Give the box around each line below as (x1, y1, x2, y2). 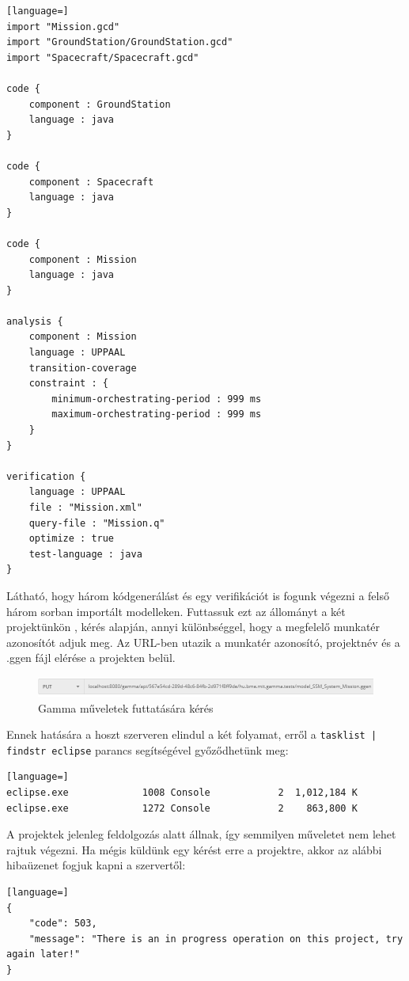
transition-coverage (28, 362, 137, 374)
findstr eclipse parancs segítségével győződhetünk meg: (6, 741, 289, 758)
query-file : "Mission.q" (28, 517, 165, 529)
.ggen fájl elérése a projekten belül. (6, 649, 176, 666)
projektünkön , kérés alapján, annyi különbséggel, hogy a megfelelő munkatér (6, 618, 381, 635)
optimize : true (28, 533, 115, 545)
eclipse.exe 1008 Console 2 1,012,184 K (6, 787, 358, 799)
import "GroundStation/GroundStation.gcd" (6, 36, 233, 48)
